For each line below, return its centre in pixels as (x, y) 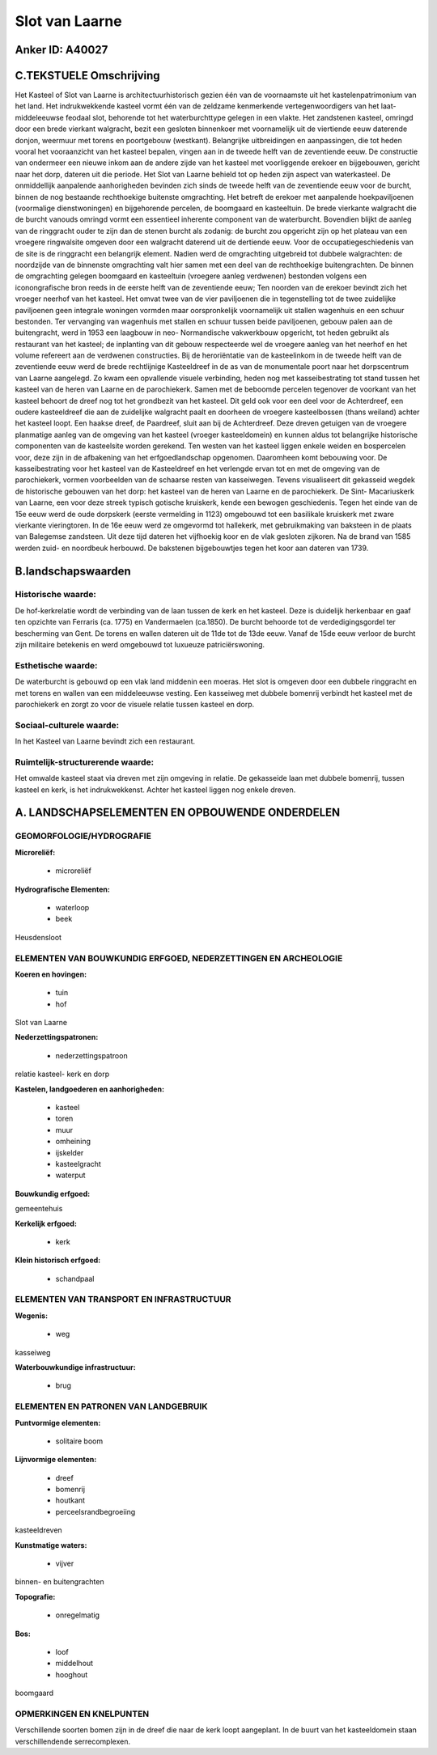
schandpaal (75, 1278)
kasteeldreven (38, 1530)
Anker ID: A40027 (62, 50)
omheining (73, 1142)
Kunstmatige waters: (51, 1545)
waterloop (72, 907)
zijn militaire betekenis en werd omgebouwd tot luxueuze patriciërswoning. (140, 645)
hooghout (72, 1674)
